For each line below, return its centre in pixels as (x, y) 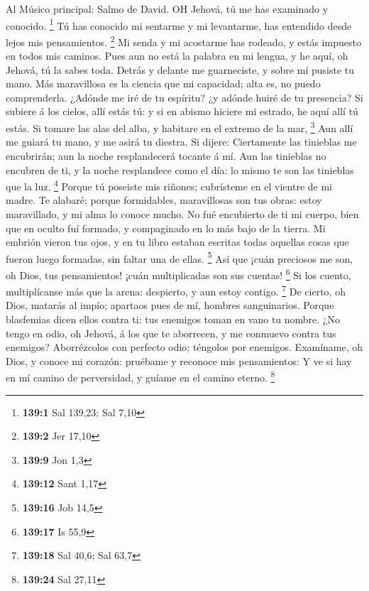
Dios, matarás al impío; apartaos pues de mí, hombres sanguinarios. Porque (170, 305)
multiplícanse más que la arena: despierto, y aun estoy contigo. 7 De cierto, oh (176, 290)
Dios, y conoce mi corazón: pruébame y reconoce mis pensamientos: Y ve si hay (179, 360)
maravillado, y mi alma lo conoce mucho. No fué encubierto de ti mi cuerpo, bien (182, 213)
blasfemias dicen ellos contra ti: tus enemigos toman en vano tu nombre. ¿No (173, 319)
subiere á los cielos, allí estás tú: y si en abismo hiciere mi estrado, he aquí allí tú (182, 111)
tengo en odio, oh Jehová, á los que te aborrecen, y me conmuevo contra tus (171, 333)
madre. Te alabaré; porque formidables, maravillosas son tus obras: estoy (164, 200)
